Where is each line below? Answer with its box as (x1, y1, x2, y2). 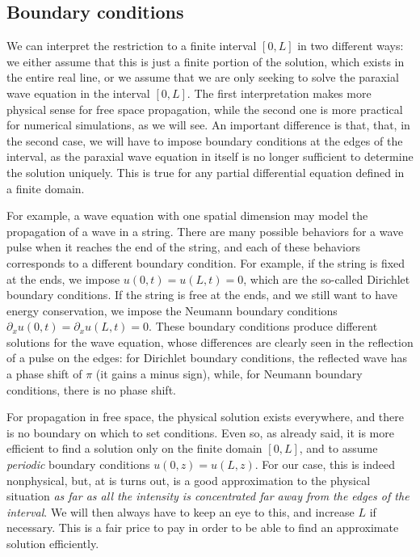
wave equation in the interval (6, 84, 150, 101)
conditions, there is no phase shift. (6, 381, 176, 398)
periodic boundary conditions (6, 456, 150, 473)
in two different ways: (297, 37, 404, 54)
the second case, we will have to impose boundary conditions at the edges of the (6, 132, 403, 149)
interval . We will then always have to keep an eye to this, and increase (6, 503, 355, 520)
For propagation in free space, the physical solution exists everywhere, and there (6, 408, 404, 425)
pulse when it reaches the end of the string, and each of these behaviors (6, 238, 360, 255)
